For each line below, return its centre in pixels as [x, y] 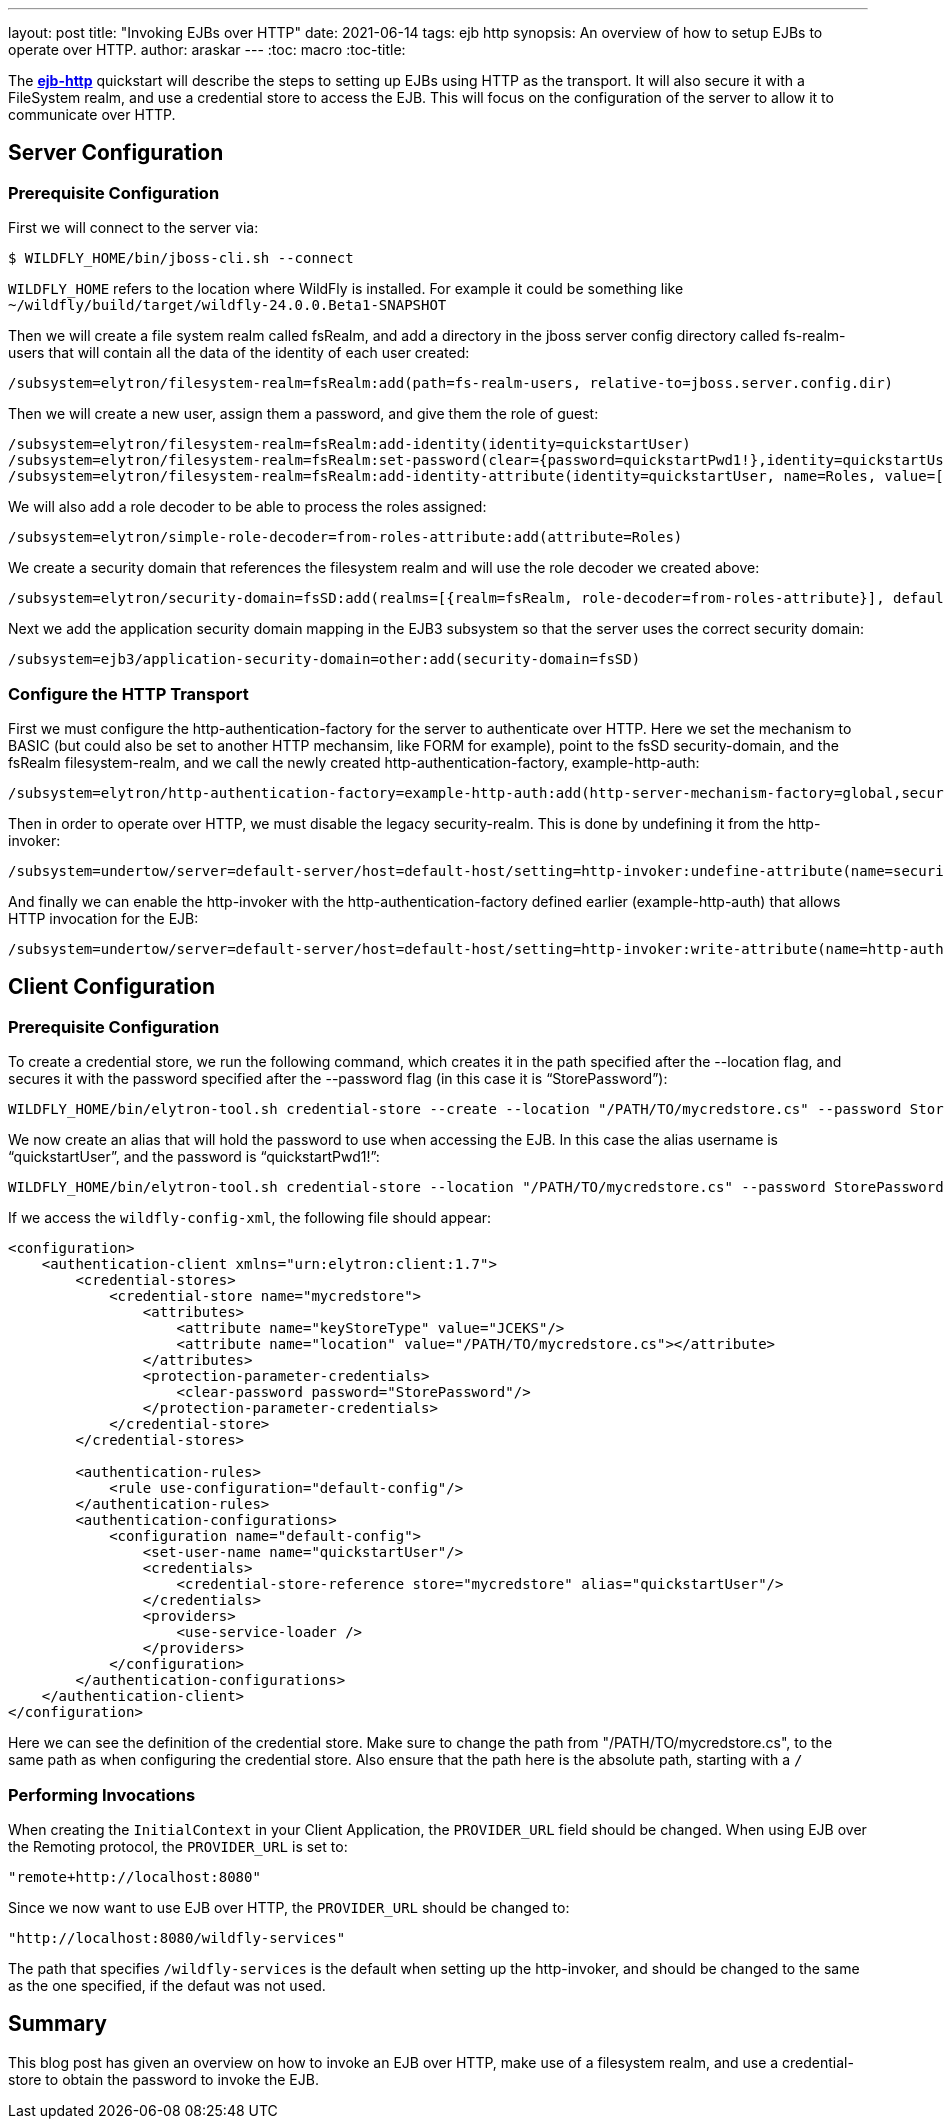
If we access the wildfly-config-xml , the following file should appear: [250, 1218]
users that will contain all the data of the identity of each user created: [239, 353]
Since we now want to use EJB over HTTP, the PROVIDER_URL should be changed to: [289, 1907]
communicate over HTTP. [92, 114]
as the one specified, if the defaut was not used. [167, 1985]
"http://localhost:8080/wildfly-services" [177, 1937]
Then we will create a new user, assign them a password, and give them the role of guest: [303, 414]
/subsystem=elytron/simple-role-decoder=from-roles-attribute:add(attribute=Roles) [345, 537]
